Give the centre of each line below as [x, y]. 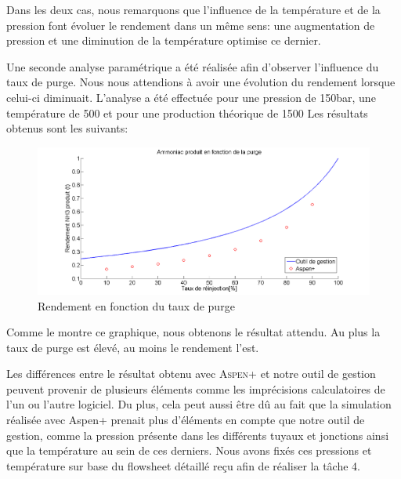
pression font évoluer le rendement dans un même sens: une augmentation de [191, 25]
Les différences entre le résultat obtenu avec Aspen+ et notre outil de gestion [191, 374]
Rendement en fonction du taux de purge [136, 305]
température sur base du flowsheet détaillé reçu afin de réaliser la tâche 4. [184, 465]
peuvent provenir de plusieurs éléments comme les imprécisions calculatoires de [196, 388]
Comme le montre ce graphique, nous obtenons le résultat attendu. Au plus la [193, 332]
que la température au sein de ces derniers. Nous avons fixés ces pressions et [189, 450]
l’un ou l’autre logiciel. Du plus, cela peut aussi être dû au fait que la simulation [199, 404]
